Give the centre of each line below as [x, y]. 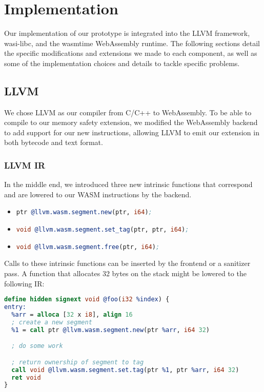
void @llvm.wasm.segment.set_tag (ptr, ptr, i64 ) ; [103, 230]
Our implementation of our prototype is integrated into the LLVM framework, [127, 33]
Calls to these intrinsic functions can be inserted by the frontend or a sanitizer [127, 263]
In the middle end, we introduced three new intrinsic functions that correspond [128, 184]
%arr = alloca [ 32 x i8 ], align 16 [72, 314]
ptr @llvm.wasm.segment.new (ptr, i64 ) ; [84, 212]
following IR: [24, 283]
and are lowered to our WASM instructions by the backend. [98, 194]
